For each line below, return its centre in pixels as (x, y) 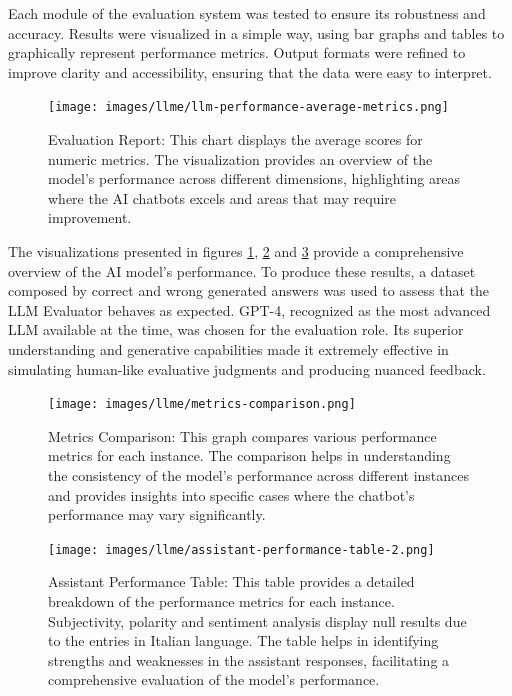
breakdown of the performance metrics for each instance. (221, 601)
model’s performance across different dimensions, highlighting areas (254, 178)
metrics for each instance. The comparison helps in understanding (249, 455)
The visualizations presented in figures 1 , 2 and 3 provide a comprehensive (236, 251)
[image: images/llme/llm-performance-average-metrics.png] (248, 107)
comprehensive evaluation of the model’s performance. (214, 679)
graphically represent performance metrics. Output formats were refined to (237, 52)
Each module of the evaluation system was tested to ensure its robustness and (247, 13)
